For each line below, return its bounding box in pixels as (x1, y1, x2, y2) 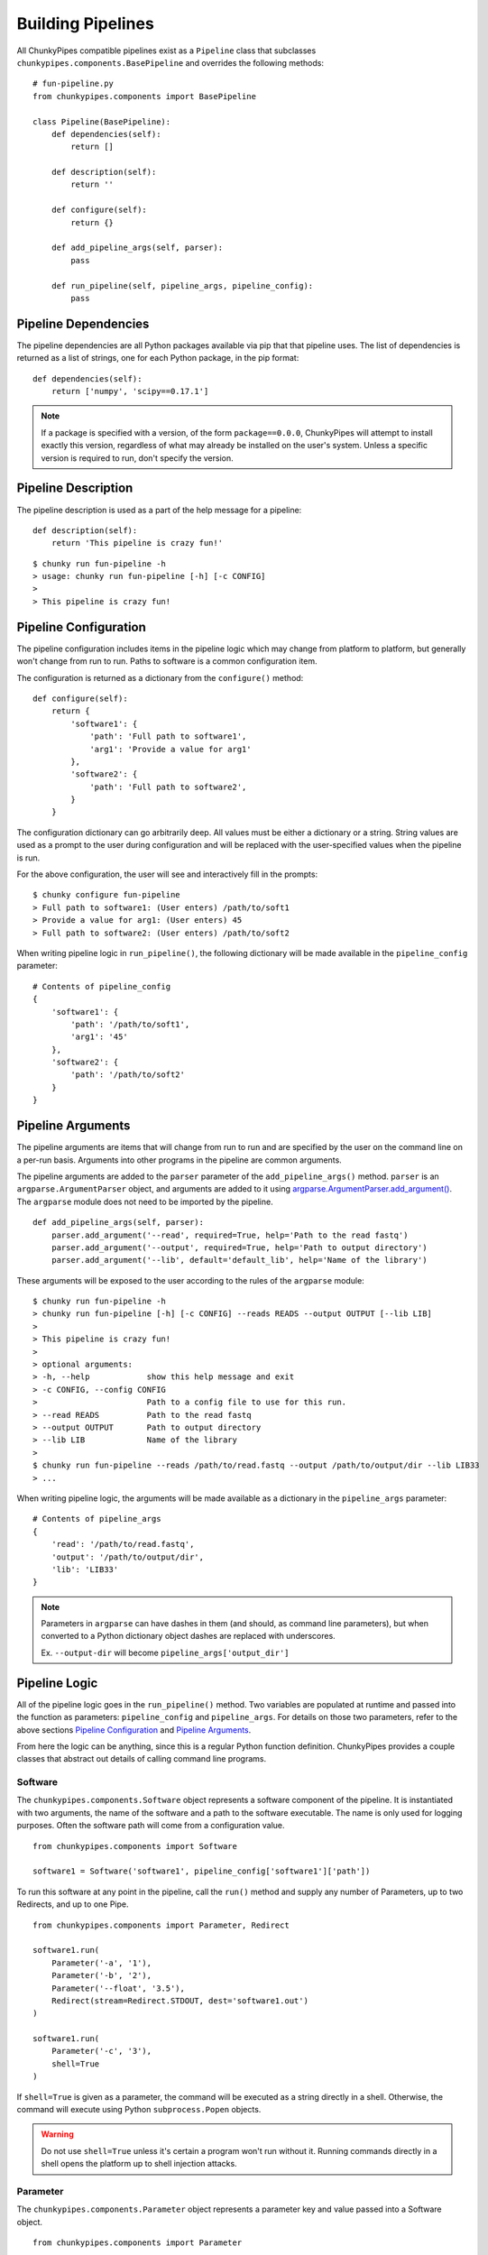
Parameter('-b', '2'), (51, 1971, 152, 1981)
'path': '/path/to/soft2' (70, 1070, 185, 1080)
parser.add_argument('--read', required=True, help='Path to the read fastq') (51, 1229, 409, 1240)
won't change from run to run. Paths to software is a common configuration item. (16, 656, 318, 667)
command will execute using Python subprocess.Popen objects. (16, 2104, 262, 2115)
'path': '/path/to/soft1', (70, 1019, 190, 1029)
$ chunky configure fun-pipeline (32, 889, 180, 900)
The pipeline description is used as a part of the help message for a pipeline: (16, 504, 302, 515)
